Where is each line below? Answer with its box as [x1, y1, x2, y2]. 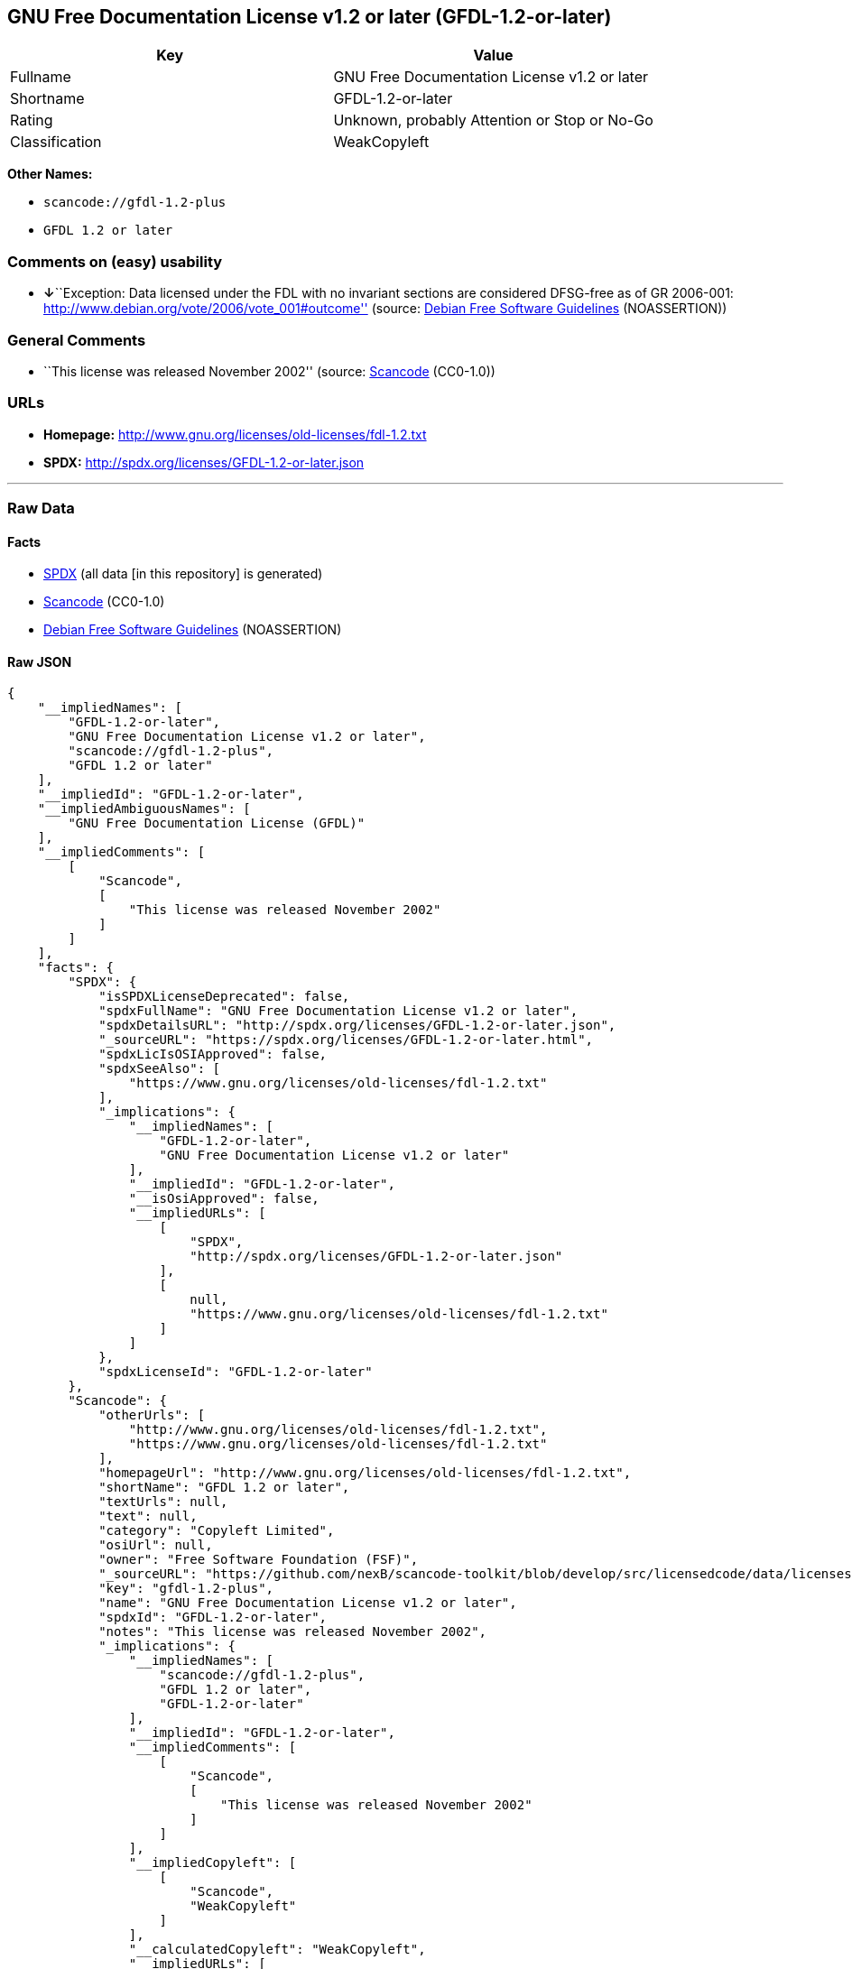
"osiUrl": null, [98, 1538, 213, 1553]
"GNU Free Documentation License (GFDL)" [68, 816, 366, 831]
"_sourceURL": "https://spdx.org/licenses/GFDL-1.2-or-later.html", [98, 1032, 594, 1048]
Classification [10, 133, 102, 152]
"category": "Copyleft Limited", [98, 1523, 335, 1539]
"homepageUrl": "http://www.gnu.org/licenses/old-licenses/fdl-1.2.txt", [98, 1465, 632, 1481]
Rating [10, 111, 53, 130]
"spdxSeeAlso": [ [98, 1061, 221, 1077]
